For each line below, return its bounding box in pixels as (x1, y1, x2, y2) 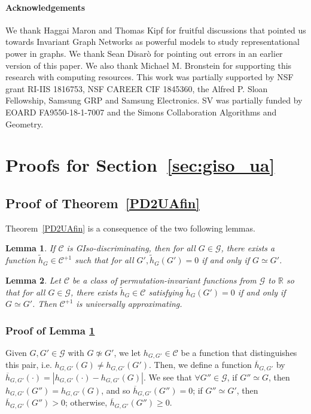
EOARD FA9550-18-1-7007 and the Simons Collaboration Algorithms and (5, 105, 277, 118)
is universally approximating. (76, 297, 182, 310)
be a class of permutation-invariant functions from (72, 273, 257, 286)
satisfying (148, 285, 183, 298)
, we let (114, 346, 141, 358)
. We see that (143, 370, 192, 383)
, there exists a (221, 242, 275, 254)
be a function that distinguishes (181, 346, 297, 358)
